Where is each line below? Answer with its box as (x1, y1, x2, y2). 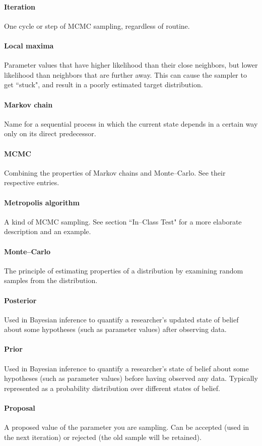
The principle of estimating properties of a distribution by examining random (4, 265, 243, 275)
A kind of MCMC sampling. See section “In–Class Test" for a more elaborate (4, 216, 242, 227)
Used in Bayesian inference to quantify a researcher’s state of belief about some (4, 363, 249, 373)
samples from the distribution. (4, 275, 98, 286)
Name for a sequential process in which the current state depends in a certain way (4, 118, 258, 129)
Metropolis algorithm (4, 197, 80, 207)
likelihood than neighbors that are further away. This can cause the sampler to (4, 69, 247, 80)
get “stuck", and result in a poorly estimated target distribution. (4, 79, 203, 90)
